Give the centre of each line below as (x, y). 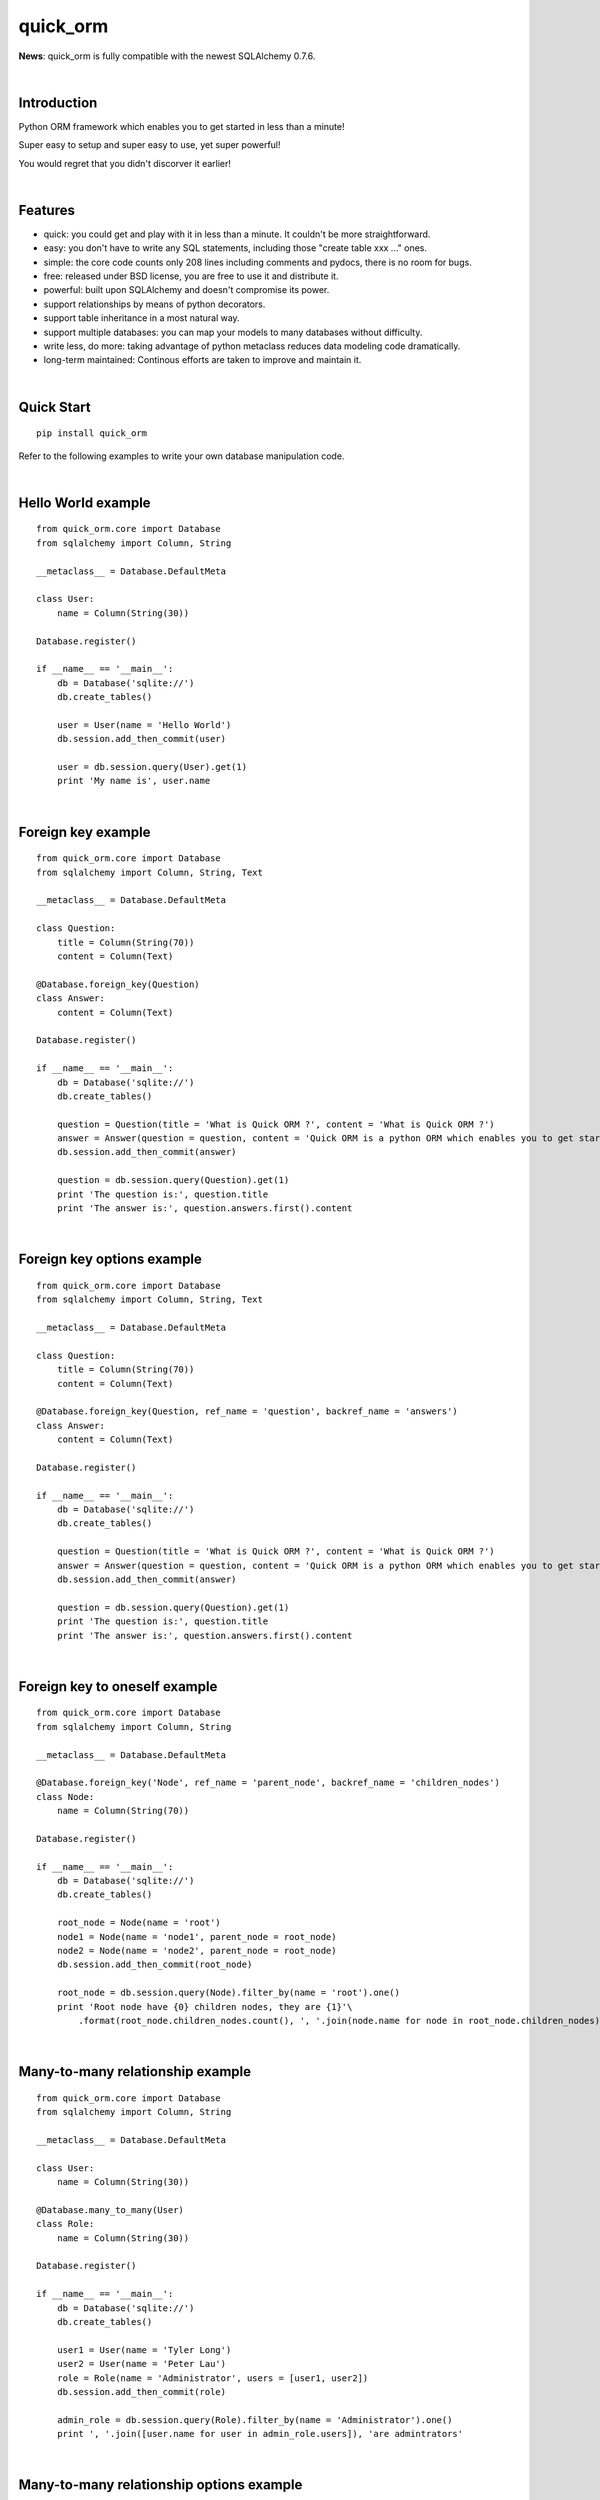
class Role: (65, 2224)
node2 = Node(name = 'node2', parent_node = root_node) (196, 1951)
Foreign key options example (110, 1259)
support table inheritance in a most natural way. (141, 318)
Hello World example (84, 502)
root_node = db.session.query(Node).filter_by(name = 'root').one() (228, 1993)
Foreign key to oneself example (118, 1686)
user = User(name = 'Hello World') (144, 724)
